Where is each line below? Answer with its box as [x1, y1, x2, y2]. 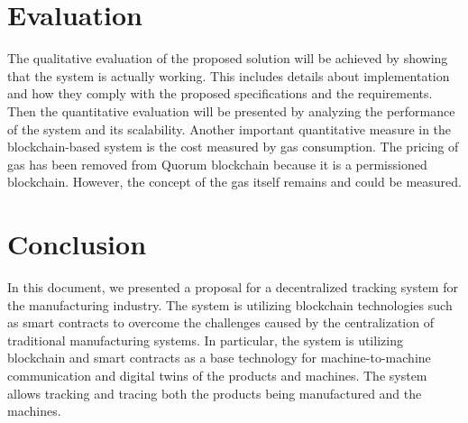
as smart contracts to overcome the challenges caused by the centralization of [7, 313, 434, 332]
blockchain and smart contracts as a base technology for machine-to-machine [7, 348, 431, 367]
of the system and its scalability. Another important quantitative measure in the [7, 119, 452, 138]
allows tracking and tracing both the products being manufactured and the [7, 383, 422, 402]
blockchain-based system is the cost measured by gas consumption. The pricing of [7, 137, 459, 156]
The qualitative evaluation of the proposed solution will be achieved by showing [7, 49, 448, 68]
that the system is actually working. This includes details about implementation [7, 66, 450, 85]
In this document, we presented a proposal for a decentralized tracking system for [7, 278, 458, 296]
